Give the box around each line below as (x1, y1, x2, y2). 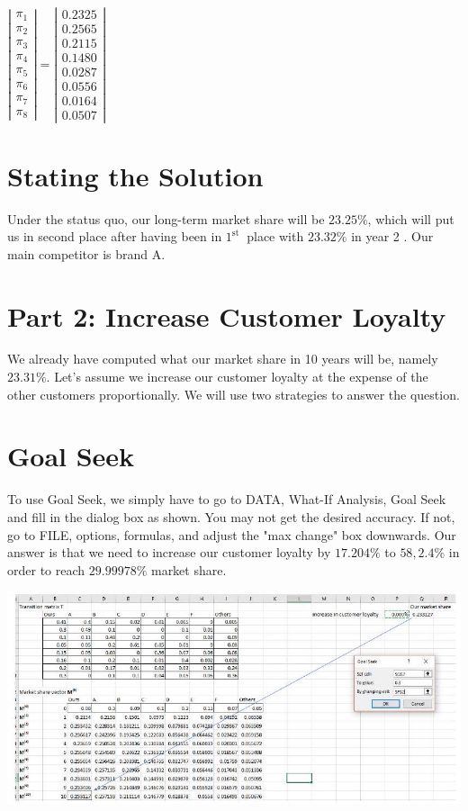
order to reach (7, 560, 85, 579)
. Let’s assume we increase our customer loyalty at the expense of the (46, 367, 428, 386)
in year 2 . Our (351, 227, 434, 246)
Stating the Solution (7, 157, 264, 194)
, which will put (367, 209, 454, 228)
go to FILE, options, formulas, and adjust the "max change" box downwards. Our (7, 525, 456, 544)
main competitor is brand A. (7, 244, 166, 263)
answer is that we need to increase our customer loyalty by (7, 543, 331, 562)
